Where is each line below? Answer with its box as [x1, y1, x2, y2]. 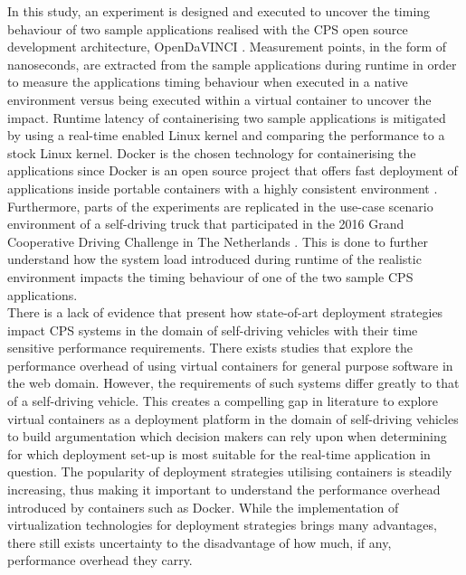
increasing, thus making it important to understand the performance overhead [7, 480, 441, 499]
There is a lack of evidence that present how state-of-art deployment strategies [7, 303, 443, 322]
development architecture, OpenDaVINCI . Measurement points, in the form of [7, 37, 447, 56]
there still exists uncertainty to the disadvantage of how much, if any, [7, 533, 392, 551]
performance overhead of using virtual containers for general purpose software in [7, 355, 453, 374]
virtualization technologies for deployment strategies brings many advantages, [7, 515, 437, 534]
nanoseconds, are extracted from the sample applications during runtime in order [7, 54, 457, 73]
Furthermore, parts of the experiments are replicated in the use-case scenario [7, 196, 433, 215]
